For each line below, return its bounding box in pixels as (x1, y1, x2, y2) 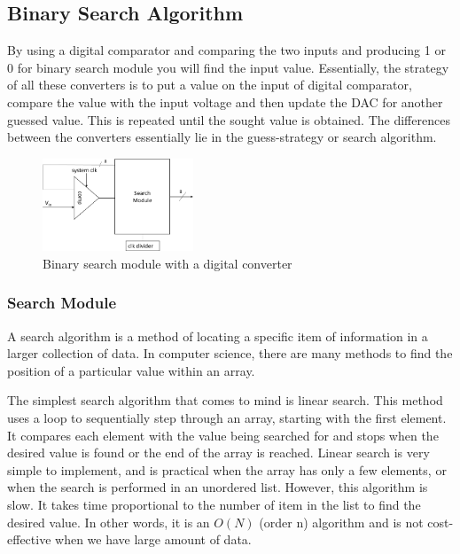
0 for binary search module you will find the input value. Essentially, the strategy (7, 58, 449, 76)
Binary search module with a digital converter (43, 254, 292, 272)
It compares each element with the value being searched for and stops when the (7, 425, 439, 444)
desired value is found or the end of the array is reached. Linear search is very (7, 443, 430, 462)
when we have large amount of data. (55, 530, 252, 549)
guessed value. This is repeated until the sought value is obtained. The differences (7, 110, 450, 129)
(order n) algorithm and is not (259, 512, 424, 531)
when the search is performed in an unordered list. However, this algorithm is (7, 478, 428, 496)
